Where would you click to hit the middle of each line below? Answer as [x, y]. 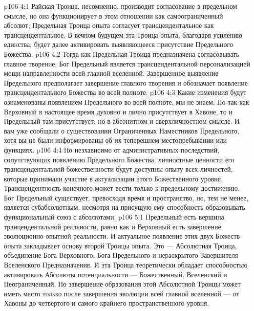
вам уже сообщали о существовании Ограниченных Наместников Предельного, [122, 130]
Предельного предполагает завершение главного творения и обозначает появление [126, 82]
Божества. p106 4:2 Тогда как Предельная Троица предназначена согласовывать [122, 54]
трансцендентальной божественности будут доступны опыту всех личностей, [118, 169]
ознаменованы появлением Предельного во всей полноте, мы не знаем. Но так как [127, 101]
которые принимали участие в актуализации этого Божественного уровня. [114, 178]
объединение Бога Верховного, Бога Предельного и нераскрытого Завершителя [121, 255]
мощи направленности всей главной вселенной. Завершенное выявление [111, 73]
